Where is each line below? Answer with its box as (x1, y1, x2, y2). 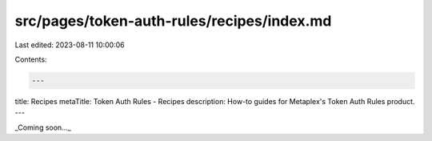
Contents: (14, 54, 47, 64)
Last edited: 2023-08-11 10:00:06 (14, 40, 125, 50)
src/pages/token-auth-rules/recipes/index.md (14, 12, 332, 30)
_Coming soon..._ (14, 123, 71, 132)
